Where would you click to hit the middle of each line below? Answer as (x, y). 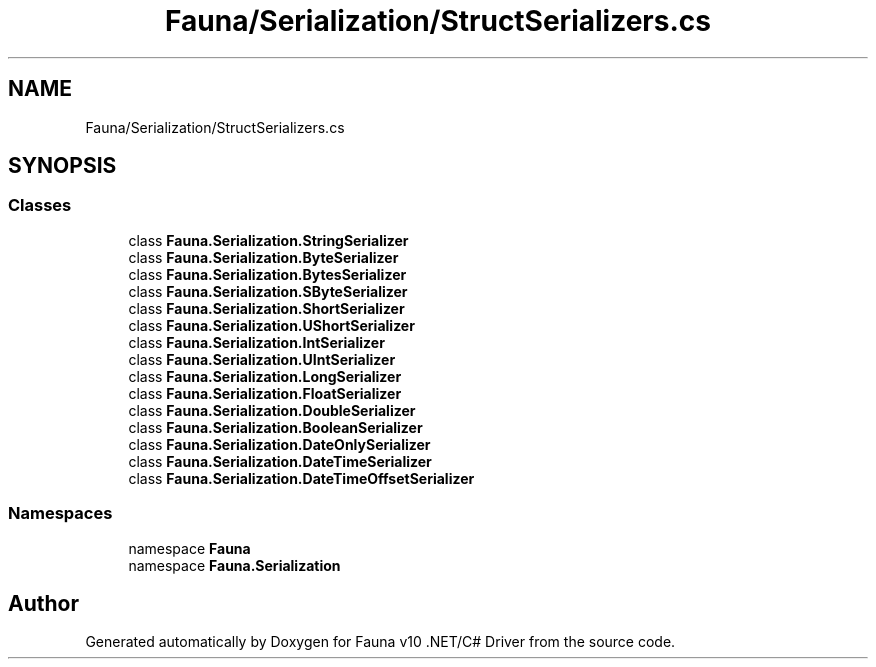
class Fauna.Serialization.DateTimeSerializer (280, 461)
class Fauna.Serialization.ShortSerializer (266, 308)
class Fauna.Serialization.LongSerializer (265, 376)
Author (43, 603)
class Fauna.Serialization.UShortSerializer (271, 325)
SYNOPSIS (62, 166)
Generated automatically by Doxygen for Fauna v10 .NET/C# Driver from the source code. (380, 642)
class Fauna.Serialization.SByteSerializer (268, 291)
